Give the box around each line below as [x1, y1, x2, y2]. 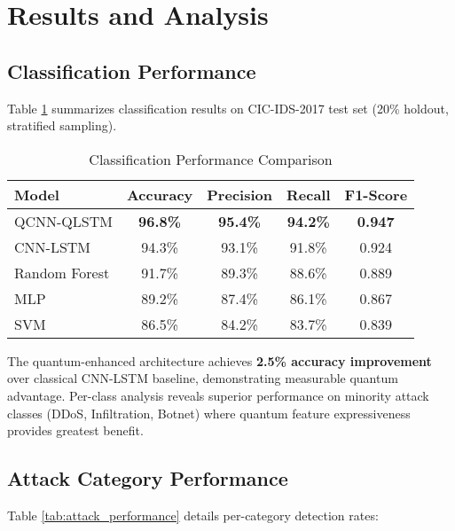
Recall [286, 184, 331, 205]
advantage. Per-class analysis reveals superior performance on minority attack [7, 386, 429, 404]
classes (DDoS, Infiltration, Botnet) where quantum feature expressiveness [7, 403, 411, 422]
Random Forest [14, 262, 110, 283]
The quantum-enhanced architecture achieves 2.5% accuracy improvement [7, 351, 432, 370]
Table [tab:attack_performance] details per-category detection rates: [7, 505, 379, 524]
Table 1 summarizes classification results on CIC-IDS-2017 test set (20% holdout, [7, 98, 449, 117]
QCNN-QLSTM [14, 210, 113, 231]
